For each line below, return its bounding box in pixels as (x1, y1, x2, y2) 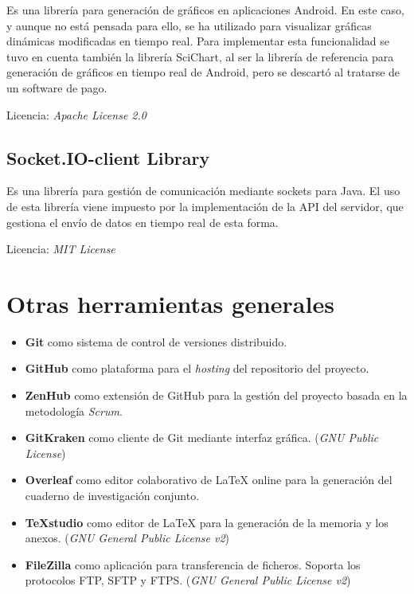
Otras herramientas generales (6, 287, 334, 319)
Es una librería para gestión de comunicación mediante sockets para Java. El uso (6, 182, 400, 199)
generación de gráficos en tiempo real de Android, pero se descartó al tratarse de (6, 64, 400, 80)
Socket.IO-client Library (6, 145, 210, 170)
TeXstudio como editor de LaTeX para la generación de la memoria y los (25, 514, 389, 530)
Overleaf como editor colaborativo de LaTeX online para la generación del (25, 471, 393, 488)
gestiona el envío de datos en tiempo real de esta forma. (6, 213, 279, 230)
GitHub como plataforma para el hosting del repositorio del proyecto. (25, 360, 369, 377)
